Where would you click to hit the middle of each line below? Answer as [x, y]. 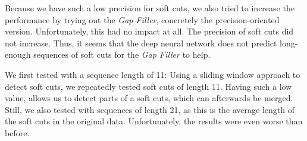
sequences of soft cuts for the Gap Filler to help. [122, 54]
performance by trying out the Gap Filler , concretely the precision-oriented [142, 19]
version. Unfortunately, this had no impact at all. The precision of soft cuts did [149, 31]
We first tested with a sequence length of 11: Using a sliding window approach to [153, 74]
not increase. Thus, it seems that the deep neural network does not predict [141, 43]
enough [18, 54]
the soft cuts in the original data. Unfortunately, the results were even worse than [154, 121]
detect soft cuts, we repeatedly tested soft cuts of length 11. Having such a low [148, 86]
